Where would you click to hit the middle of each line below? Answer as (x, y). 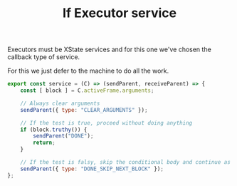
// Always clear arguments (60, 103)
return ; (44, 143)
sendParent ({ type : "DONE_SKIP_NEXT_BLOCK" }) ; (92, 169)
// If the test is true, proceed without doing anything (106, 123)
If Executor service (120, 13)
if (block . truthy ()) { (54, 130)
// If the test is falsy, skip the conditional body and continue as (126, 162)
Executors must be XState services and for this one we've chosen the (109, 50)
